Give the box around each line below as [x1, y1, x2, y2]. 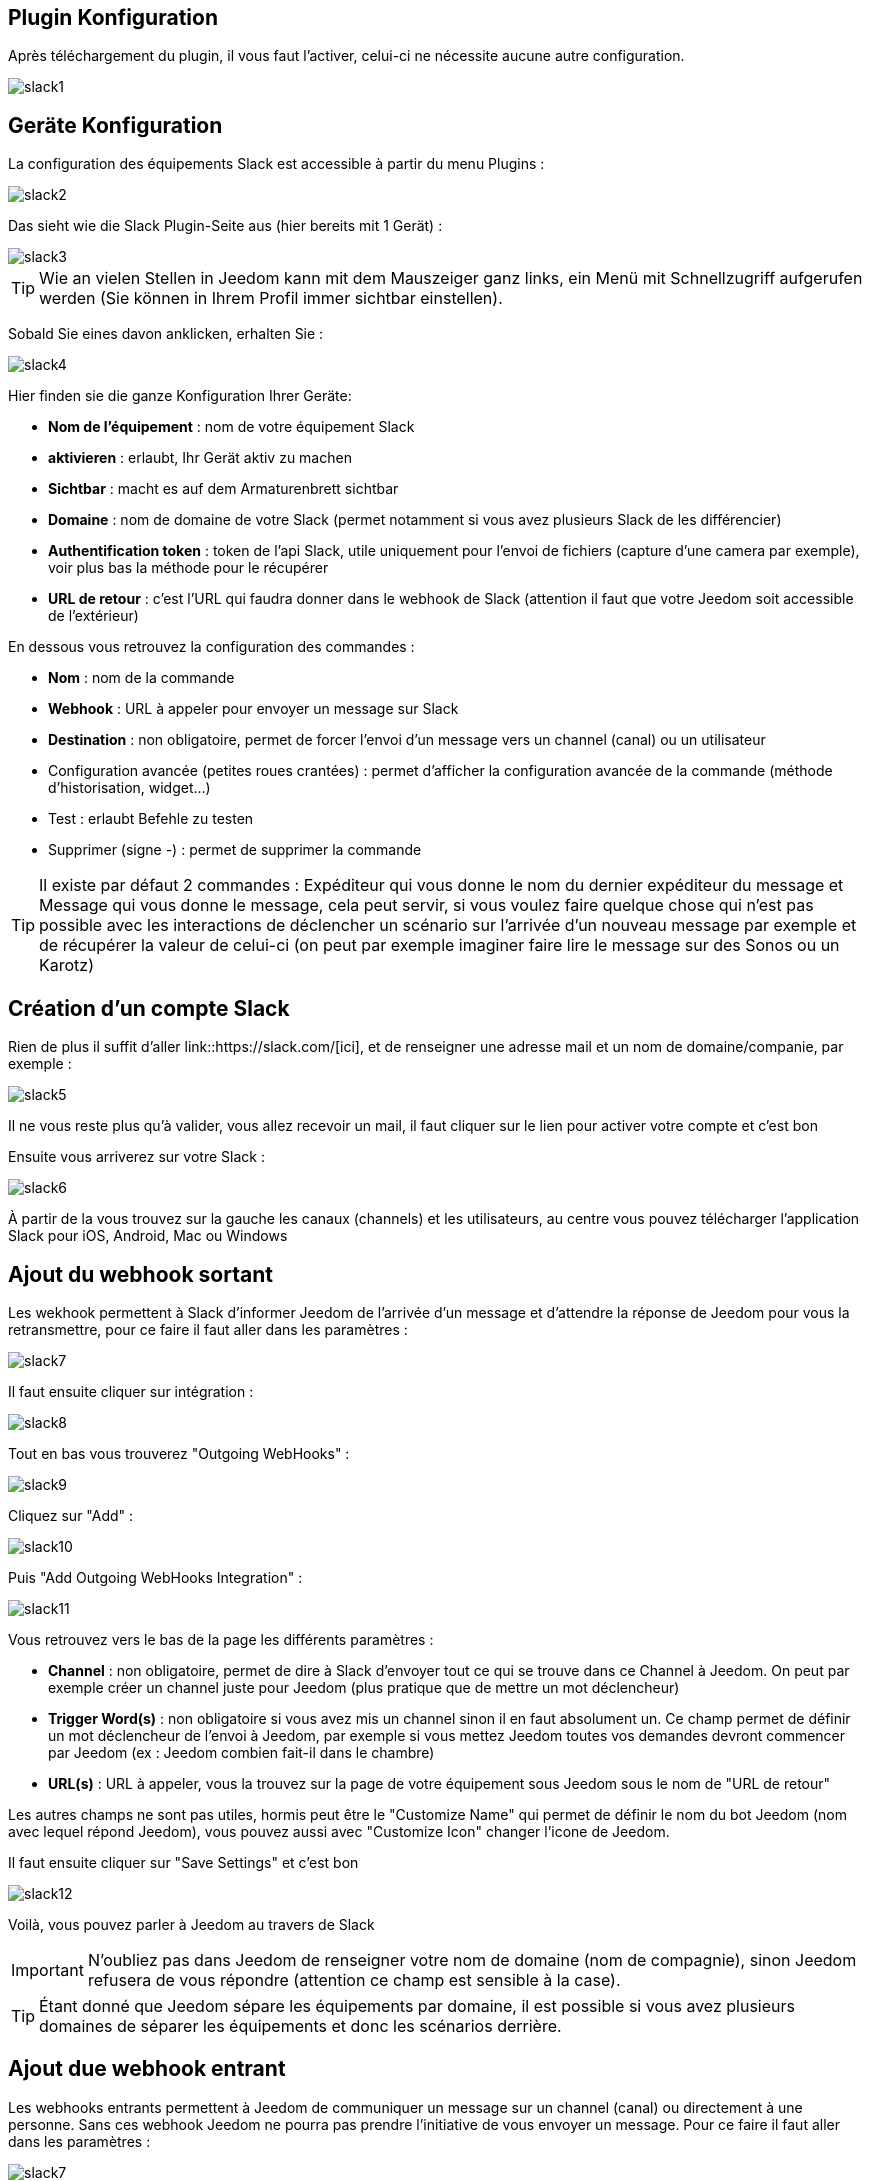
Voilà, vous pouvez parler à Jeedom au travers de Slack [8, 1915, 375, 1933]
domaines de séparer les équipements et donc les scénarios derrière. [39, 2015, 562, 2036]
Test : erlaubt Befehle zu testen [48, 810, 254, 828]
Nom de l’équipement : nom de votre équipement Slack [48, 418, 415, 436]
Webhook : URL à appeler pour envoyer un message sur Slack [48, 700, 459, 718]
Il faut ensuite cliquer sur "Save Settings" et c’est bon [8, 1853, 359, 1871]
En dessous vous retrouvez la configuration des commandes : [8, 638, 415, 656]
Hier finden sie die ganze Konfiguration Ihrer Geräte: [8, 387, 352, 405]
